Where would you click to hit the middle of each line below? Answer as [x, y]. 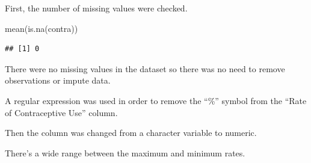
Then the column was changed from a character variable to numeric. [131, 133]
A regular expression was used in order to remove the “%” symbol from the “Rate [156, 100]
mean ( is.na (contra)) [42, 28]
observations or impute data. [58, 80]
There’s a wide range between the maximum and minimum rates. [125, 152]
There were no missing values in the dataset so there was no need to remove [145, 68]
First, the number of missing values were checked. [96, 8]
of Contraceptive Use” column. [61, 112]
